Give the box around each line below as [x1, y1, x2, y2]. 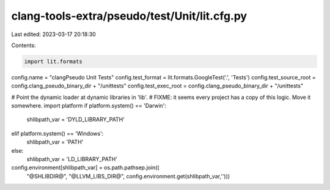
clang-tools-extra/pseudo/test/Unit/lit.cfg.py [11, 9, 248, 23]
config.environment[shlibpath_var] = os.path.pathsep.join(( [11, 164, 159, 171]
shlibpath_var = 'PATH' [26, 138, 84, 146]
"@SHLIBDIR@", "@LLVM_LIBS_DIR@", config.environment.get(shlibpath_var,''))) [26, 172, 230, 180]
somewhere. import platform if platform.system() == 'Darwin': [11, 102, 167, 109]
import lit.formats [24, 58, 82, 65]
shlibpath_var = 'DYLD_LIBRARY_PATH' [26, 116, 125, 123]
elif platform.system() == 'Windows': [11, 130, 104, 137]
